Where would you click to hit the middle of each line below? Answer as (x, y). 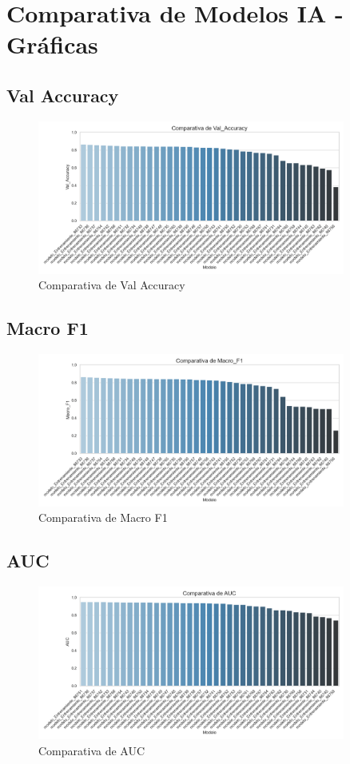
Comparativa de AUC (92, 750)
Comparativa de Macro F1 (103, 517)
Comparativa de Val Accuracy (112, 285)
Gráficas (52, 44)
